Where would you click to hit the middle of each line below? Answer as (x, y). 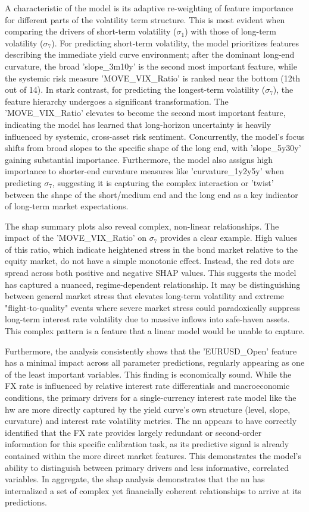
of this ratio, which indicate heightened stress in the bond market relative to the (152, 249)
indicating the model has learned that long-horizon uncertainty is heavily (138, 124)
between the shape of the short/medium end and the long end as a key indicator (152, 194)
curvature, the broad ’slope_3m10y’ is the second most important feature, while (151, 66)
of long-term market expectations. (67, 206)
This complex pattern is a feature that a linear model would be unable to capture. (155, 331)
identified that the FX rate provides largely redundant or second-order (133, 432)
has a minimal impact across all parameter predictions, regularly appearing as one (155, 362)
